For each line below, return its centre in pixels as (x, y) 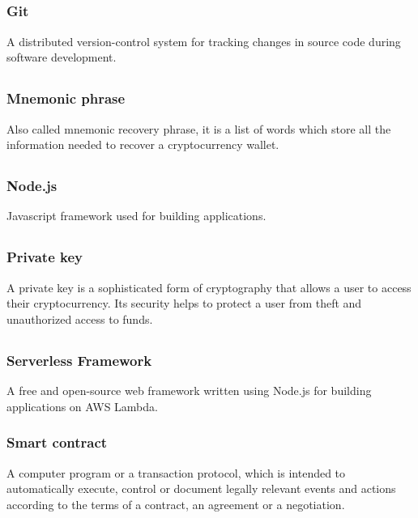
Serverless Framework (79, 360)
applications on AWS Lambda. (82, 406)
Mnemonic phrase (66, 98)
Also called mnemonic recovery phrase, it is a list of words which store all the (199, 128)
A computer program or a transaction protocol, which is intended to (176, 472)
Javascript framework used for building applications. (136, 216)
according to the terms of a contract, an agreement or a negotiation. (176, 504)
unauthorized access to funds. (80, 318)
